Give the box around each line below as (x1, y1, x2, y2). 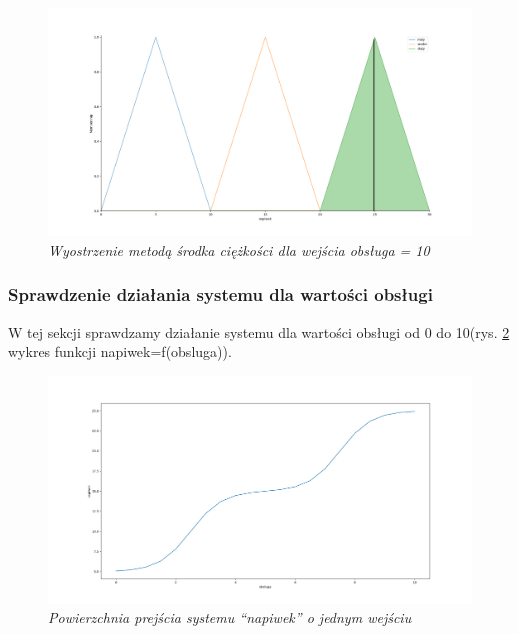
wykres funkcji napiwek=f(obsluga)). (8, 341, 232, 362)
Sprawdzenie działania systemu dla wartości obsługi (8, 282, 433, 307)
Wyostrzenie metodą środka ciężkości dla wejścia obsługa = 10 (48, 239, 430, 260)
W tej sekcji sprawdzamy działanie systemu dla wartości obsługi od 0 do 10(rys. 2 (8, 321, 510, 342)
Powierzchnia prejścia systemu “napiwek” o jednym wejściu (48, 607, 412, 628)
